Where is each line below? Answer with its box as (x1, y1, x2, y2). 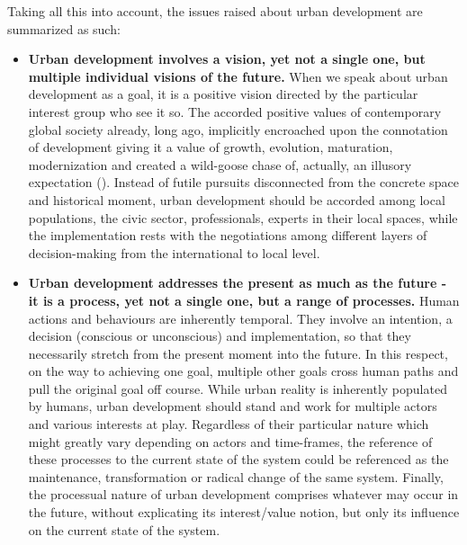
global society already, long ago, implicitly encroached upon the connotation (28, 120, 448, 138)
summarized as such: (7, 19, 121, 38)
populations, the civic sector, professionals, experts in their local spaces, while (28, 208, 458, 227)
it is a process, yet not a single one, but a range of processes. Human (28, 290, 460, 309)
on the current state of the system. (28, 520, 220, 539)
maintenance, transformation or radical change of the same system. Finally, (28, 467, 444, 486)
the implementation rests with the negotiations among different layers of (28, 226, 427, 245)
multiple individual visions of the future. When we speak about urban (28, 67, 448, 85)
